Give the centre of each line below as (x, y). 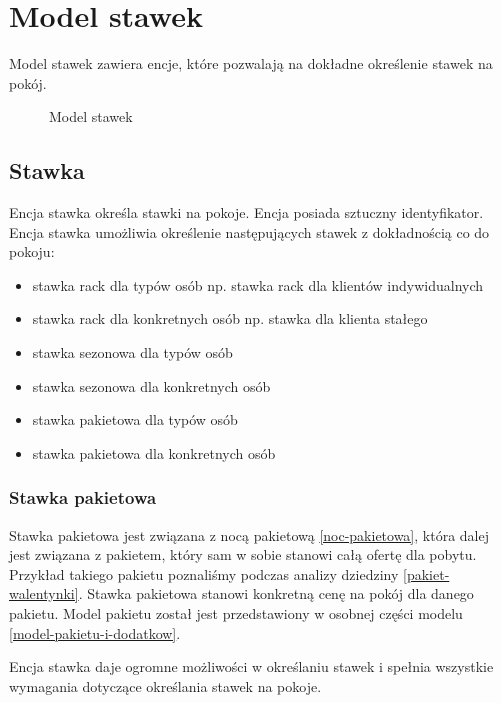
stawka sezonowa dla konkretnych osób (151, 385)
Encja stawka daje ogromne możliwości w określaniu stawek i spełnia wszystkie (251, 666)
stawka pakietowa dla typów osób (135, 419)
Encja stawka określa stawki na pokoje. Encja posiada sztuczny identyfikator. (246, 212)
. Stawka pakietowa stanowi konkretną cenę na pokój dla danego (276, 593)
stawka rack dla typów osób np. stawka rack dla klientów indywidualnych (258, 284)
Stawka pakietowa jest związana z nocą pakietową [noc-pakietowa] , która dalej (249, 534)
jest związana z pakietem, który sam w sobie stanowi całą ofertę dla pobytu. (243, 554)
